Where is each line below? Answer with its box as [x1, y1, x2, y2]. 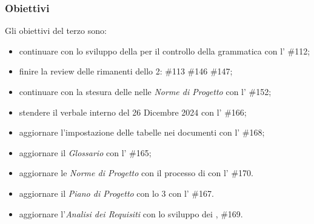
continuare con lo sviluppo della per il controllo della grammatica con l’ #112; [19, 44, 310, 57]
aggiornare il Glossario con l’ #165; [19, 146, 152, 159]
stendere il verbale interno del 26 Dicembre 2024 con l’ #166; [19, 105, 247, 118]
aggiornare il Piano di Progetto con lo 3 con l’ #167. [19, 186, 214, 199]
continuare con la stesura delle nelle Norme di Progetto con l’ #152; [19, 85, 272, 97]
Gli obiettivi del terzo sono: [5, 24, 107, 37]
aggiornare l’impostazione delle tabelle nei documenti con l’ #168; [19, 126, 265, 139]
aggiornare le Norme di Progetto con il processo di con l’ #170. [19, 166, 253, 179]
